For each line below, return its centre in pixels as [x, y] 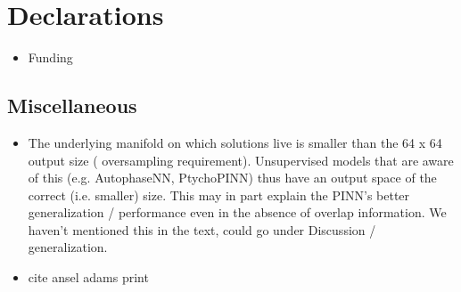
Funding [50, 57]
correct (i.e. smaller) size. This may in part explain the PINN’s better [219, 195]
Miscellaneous [72, 105]
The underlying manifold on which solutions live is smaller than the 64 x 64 [235, 142]
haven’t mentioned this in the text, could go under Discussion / [202, 229]
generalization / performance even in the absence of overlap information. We [237, 212]
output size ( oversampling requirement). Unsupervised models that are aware [241, 160]
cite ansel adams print [88, 277]
